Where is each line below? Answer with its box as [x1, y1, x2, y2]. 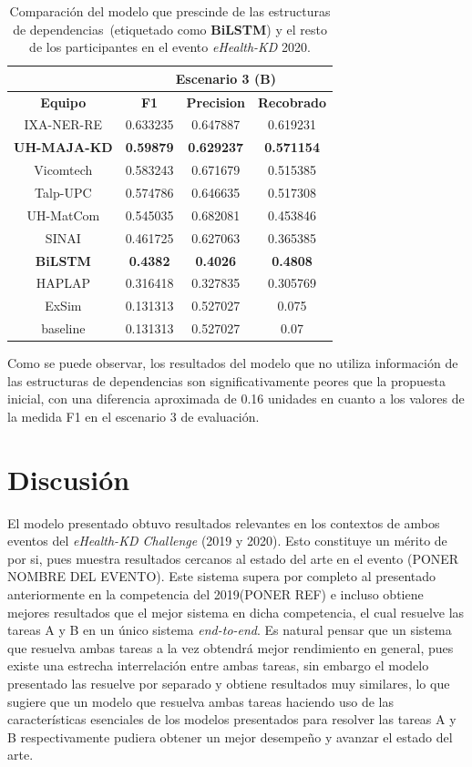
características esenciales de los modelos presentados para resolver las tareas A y [7, 710, 457, 729]
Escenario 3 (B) [175, 68, 276, 87]
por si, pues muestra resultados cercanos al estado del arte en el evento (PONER [7, 548, 459, 568]
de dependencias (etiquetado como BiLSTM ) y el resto [13, 19, 327, 38]
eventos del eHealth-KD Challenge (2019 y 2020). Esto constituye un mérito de [7, 531, 447, 550]
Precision [186, 92, 245, 111]
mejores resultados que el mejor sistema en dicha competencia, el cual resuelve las [7, 602, 465, 621]
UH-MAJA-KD [14, 138, 113, 157]
